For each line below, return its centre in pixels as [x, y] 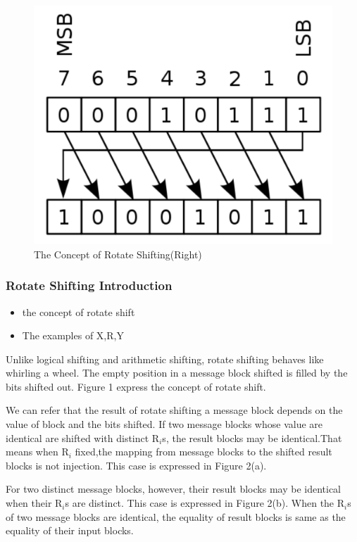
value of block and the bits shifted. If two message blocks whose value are [164, 424]
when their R [34, 503]
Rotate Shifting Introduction [89, 285]
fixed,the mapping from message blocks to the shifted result [203, 452]
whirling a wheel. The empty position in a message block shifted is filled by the [177, 373]
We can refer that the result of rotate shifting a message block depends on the [174, 410]
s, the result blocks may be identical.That [252, 437]
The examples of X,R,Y [73, 335]
